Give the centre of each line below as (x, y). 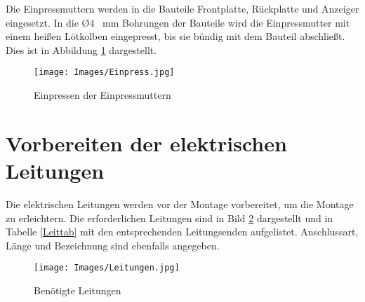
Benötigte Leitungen (78, 290)
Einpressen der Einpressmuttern (102, 95)
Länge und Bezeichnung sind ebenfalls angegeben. (113, 245)
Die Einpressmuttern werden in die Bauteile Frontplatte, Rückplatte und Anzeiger (182, 8)
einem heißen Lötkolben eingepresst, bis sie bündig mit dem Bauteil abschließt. (175, 36)
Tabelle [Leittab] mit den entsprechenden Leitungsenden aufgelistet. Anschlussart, (182, 232)
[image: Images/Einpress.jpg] (104, 73)
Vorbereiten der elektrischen (146, 143)
